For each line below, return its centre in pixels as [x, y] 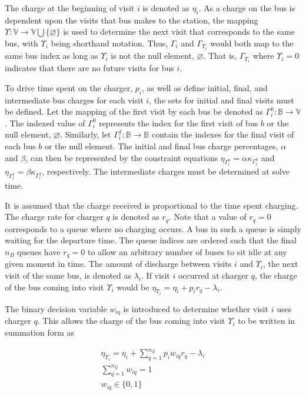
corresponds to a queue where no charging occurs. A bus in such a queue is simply [153, 228]
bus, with [21, 43]
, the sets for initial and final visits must [222, 100]
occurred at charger [213, 275]
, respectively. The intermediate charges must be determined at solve [166, 171]
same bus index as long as [51, 56]
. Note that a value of [208, 217]
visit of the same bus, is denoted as [68, 275]
